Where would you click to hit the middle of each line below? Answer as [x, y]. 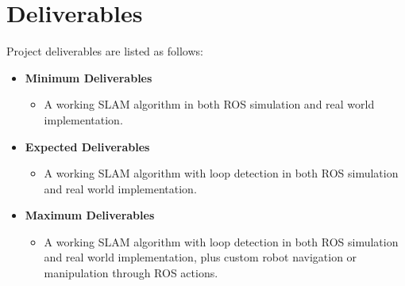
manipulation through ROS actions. [131, 273]
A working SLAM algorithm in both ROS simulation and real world [209, 104]
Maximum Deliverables [90, 215]
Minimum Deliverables [89, 77]
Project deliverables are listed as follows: [105, 51]
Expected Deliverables [87, 146]
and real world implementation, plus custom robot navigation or [201, 257]
